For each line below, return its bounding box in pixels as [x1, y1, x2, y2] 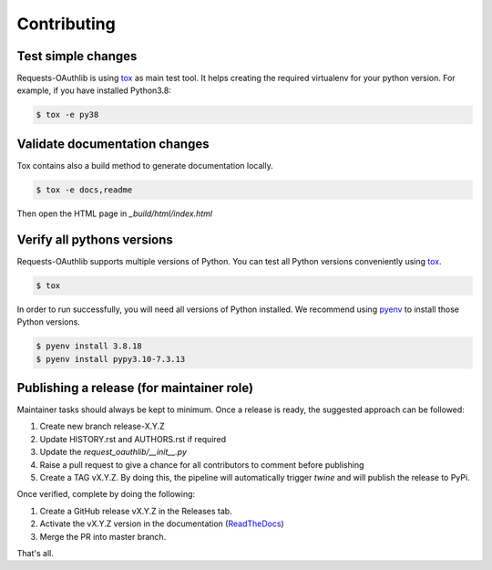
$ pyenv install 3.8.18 [36, 341, 143, 351]
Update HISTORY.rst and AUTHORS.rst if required [39, 433, 227, 444]
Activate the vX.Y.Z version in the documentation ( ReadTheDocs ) [39, 518, 284, 529]
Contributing [16, 14, 116, 34]
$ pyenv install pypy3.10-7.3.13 [36, 354, 186, 364]
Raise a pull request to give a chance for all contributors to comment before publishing [39, 459, 364, 470]
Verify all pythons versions [16, 232, 173, 247]
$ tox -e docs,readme [36, 184, 133, 195]
